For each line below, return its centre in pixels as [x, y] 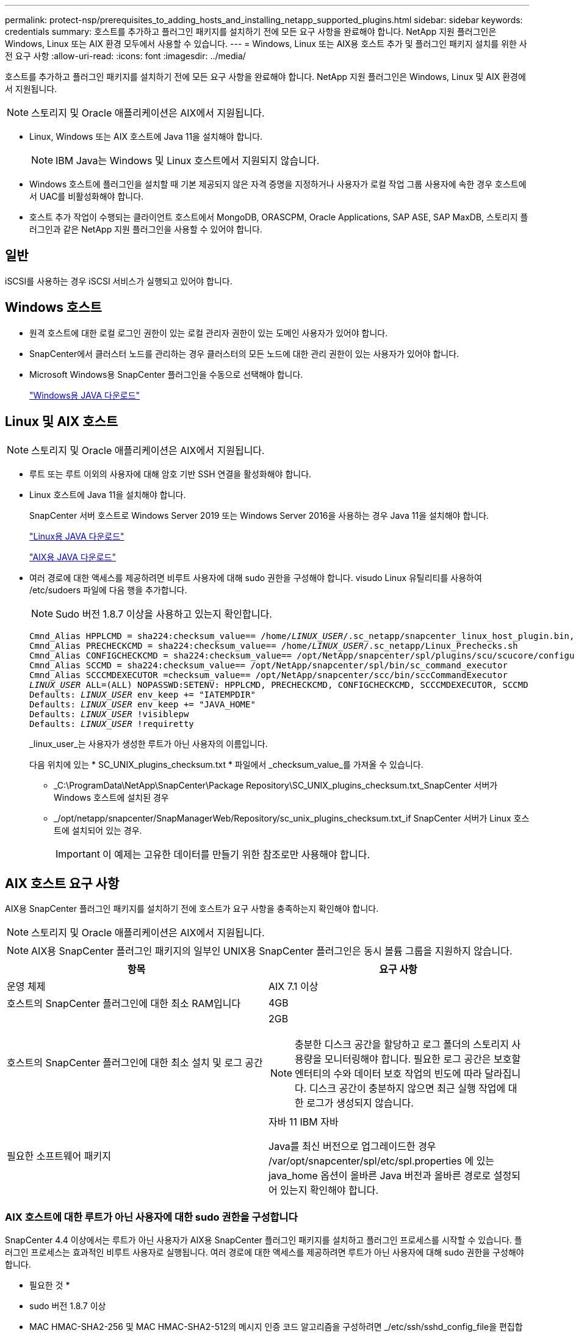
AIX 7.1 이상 [293, 987]
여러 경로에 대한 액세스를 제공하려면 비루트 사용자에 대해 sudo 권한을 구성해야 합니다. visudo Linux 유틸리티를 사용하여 [256, 577]
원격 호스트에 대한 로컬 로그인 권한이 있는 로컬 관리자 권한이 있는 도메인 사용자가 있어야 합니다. [209, 333]
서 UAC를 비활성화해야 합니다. [87, 196]
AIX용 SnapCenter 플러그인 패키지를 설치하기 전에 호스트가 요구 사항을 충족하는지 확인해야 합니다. [192, 909]
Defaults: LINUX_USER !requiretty [112, 724]
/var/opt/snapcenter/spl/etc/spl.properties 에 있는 [382, 1161]
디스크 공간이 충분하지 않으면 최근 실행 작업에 [407, 1089]
